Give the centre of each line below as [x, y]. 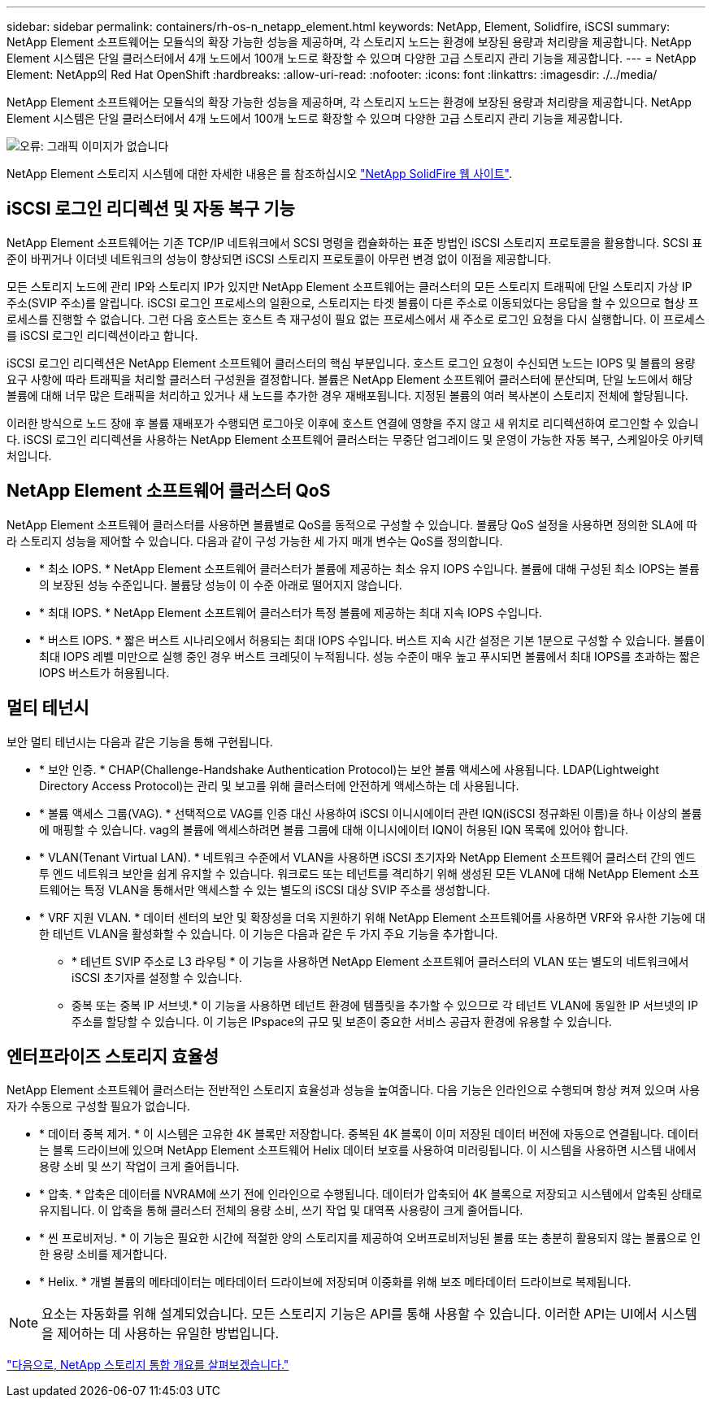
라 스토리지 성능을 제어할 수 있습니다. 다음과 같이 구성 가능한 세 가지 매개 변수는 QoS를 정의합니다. [255, 541]
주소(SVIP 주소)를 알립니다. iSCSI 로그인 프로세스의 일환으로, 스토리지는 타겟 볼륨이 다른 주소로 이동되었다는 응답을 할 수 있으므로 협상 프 [353, 302]
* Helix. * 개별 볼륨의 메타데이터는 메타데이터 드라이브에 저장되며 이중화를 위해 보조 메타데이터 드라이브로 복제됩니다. [335, 1282]
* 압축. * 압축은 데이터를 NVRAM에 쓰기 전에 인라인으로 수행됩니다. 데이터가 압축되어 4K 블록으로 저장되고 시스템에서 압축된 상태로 [371, 1194]
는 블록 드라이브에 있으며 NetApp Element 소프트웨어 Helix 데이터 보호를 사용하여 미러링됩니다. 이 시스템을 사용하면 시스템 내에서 [368, 1150]
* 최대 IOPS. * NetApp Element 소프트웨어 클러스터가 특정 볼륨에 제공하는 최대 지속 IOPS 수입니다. [291, 612]
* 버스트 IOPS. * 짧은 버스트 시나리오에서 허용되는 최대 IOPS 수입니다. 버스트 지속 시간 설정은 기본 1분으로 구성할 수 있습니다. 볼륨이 [372, 640]
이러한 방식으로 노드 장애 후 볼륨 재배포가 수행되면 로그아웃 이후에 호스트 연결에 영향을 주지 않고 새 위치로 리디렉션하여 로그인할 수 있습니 [353, 423]
